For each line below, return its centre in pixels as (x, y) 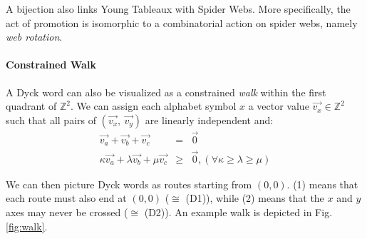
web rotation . (34, 37)
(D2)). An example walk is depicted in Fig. (238, 212)
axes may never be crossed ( (67, 212)
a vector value (279, 106)
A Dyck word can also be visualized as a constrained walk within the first (166, 92)
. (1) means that (322, 184)
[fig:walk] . (27, 226)
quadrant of (31, 106)
